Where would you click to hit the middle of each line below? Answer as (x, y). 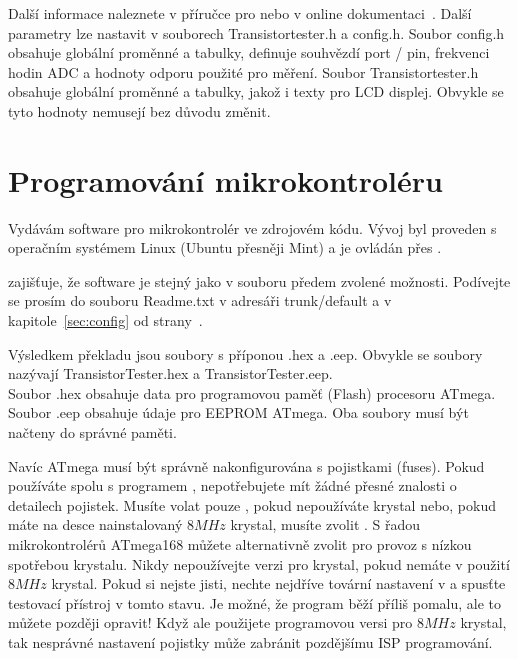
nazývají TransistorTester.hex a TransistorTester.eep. (170, 373)
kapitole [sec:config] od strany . (105, 320)
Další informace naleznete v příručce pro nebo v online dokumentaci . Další (240, 13)
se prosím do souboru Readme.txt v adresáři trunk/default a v (200, 300)
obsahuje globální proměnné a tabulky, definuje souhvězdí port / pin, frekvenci (249, 52)
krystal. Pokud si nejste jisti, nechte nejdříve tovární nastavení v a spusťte (278, 583)
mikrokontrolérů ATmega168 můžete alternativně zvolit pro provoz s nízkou (240, 544)
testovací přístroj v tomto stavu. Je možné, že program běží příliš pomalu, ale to (254, 602)
